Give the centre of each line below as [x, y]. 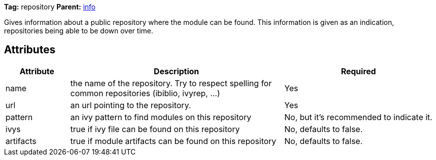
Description [176, 71]
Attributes [30, 50]
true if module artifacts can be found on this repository [173, 141]
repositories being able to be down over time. [79, 31]
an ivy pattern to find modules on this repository [161, 117]
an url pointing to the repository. [130, 105]
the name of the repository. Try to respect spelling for [171, 83]
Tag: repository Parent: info [50, 7]
